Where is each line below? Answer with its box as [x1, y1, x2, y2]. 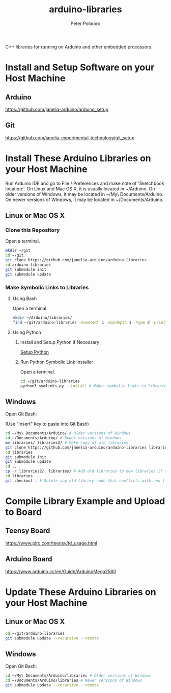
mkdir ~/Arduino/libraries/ [12, 315, 72, 320]
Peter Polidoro [70, 20, 101, 27]
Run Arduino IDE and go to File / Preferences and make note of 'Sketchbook [5, 180, 164, 186]
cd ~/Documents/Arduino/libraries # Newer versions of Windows [5, 678, 142, 683]
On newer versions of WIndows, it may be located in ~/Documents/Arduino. [5, 196, 164, 203]
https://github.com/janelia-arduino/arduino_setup [5, 106, 108, 112]
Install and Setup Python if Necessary [20, 339, 100, 345]
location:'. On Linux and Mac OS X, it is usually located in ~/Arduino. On [5, 185, 155, 192]
